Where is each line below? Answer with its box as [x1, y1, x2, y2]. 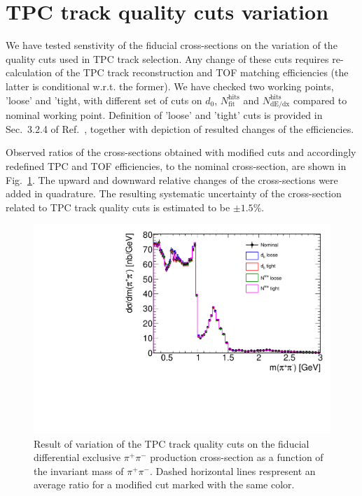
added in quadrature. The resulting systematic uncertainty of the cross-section [6, 186, 342, 201]
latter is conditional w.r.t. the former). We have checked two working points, [6, 78, 334, 93]
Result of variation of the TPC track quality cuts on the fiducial [34, 436, 309, 451]
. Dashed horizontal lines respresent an [149, 463, 316, 478]
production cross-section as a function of [150, 450, 323, 465]
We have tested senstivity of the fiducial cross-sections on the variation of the [6, 38, 337, 52]
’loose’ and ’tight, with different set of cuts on [6, 92, 202, 107]
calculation [6, 65, 53, 80]
